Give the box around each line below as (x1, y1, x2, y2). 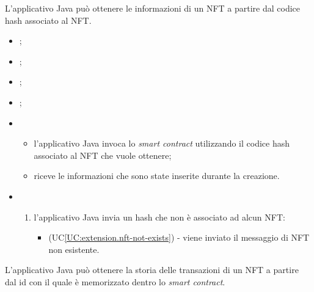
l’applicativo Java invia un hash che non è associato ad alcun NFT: (34, 210, 285, 223)
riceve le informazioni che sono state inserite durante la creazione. (34, 169, 280, 182)
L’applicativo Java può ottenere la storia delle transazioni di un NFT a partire (5, 263, 299, 276)
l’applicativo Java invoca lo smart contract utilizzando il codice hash (34, 137, 290, 150)
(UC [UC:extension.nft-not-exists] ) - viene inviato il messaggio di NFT (48, 231, 310, 244)
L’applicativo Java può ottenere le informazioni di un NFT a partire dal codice (5, 2, 300, 14)
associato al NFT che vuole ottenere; (34, 148, 172, 161)
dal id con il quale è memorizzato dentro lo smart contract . (5, 275, 225, 288)
